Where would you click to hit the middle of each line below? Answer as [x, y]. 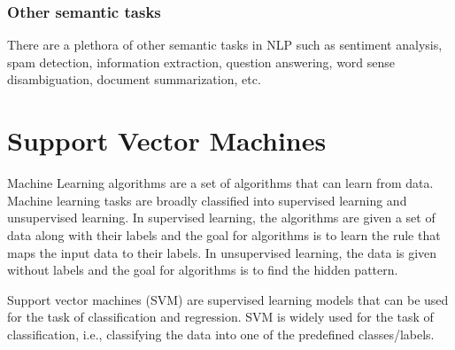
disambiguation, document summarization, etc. [134, 79]
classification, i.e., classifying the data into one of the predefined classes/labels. [221, 334]
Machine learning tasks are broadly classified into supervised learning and [207, 200]
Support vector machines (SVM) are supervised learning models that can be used [228, 299]
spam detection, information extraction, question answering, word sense [201, 62]
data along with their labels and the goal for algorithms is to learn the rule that [224, 234]
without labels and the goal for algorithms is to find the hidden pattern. [203, 270]
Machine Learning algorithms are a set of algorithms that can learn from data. [220, 183]
